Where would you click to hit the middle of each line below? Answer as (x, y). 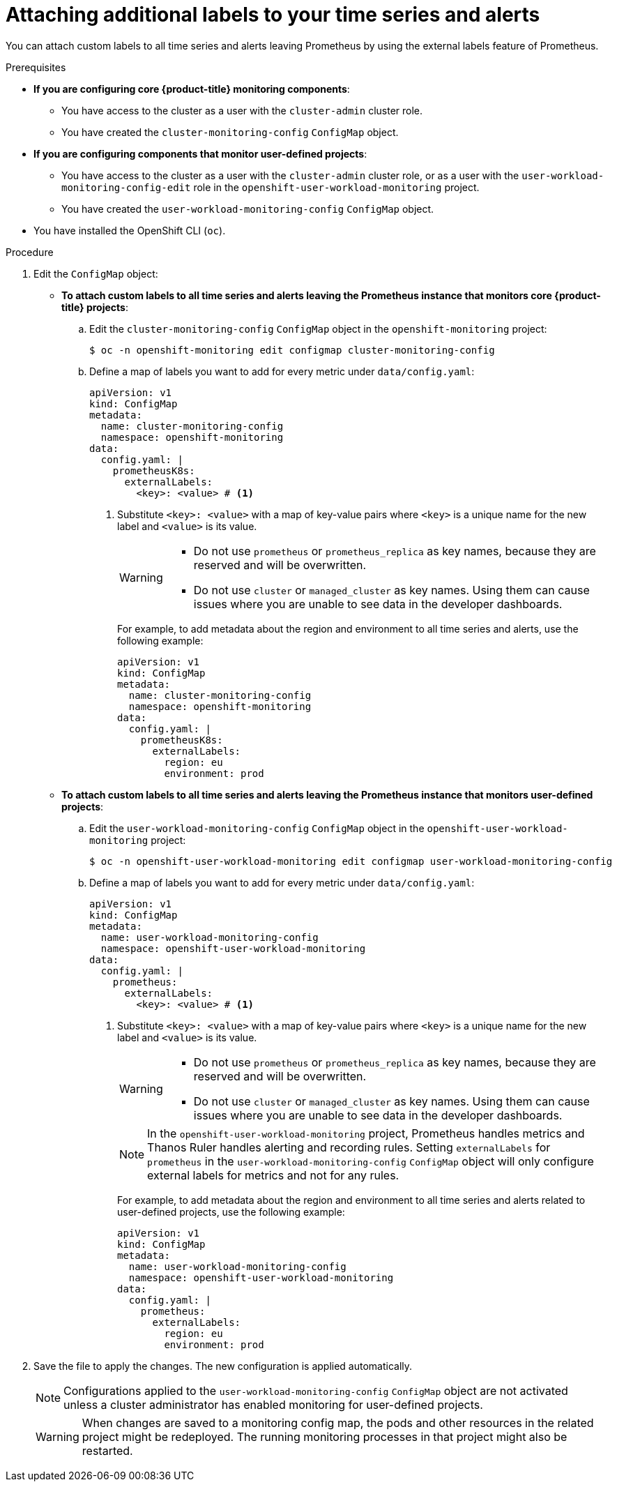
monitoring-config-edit (126, 187)
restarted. (107, 1450)
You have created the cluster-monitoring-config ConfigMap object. (230, 132)
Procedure (30, 252)
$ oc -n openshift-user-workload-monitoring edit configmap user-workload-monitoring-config (351, 861)
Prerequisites (36, 67)
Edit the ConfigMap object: (96, 273)
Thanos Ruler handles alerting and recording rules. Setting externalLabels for (349, 1147)
